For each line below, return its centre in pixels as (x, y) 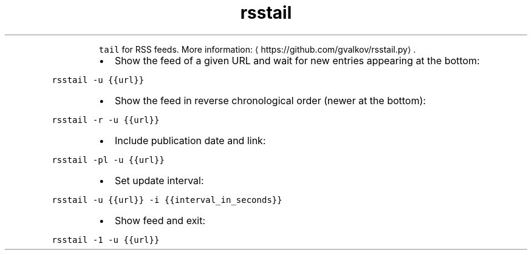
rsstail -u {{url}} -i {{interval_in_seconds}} (167, 200)
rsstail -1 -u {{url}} (106, 240)
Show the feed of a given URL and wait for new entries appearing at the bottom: (297, 60)
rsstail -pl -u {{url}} (108, 160)
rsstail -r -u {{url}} (106, 120)
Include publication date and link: (190, 140)
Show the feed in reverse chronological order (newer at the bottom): (270, 100)
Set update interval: (159, 180)
